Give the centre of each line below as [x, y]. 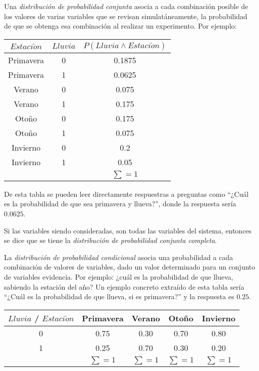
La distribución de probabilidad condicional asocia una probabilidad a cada [118, 257]
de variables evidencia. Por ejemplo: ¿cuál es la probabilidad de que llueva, [119, 276]
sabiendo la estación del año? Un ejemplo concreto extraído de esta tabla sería [124, 286]
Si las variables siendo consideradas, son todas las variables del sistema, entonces [128, 230]
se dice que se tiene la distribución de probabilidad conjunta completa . [110, 240]
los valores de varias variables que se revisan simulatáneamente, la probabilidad [126, 16]
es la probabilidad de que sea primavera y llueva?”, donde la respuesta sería [120, 204]
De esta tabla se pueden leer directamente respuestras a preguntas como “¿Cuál [126, 194]
